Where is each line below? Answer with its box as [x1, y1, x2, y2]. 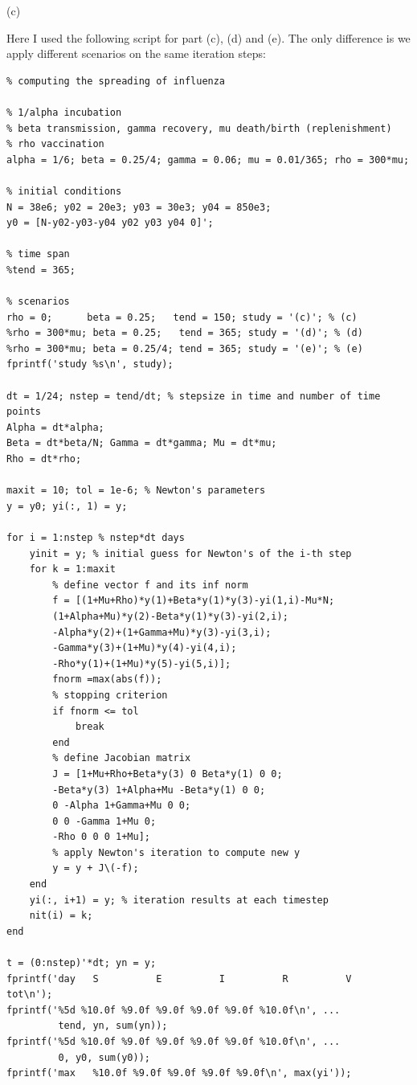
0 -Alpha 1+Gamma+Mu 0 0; [52, 800, 191, 812]
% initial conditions [6, 185, 122, 197]
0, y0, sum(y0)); [58, 1051, 150, 1063]
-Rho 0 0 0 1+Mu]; [52, 831, 150, 843]
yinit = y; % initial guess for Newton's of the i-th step [29, 547, 352, 559]
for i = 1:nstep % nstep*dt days [6, 532, 185, 543]
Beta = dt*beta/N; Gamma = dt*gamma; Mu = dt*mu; [6, 437, 277, 449]
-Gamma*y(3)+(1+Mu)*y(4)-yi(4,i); [52, 642, 237, 654]
